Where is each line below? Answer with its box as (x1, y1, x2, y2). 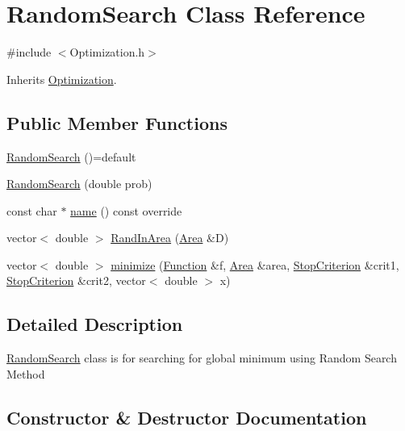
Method (6, 365, 45, 382)
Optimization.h (69, 44, 145, 61)
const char (6, 202, 57, 219)
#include (6, 44, 52, 61)
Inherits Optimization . (6, 70, 117, 87)
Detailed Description (6, 312, 183, 337)
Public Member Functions (6, 110, 228, 135)
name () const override (70, 202, 182, 219)
